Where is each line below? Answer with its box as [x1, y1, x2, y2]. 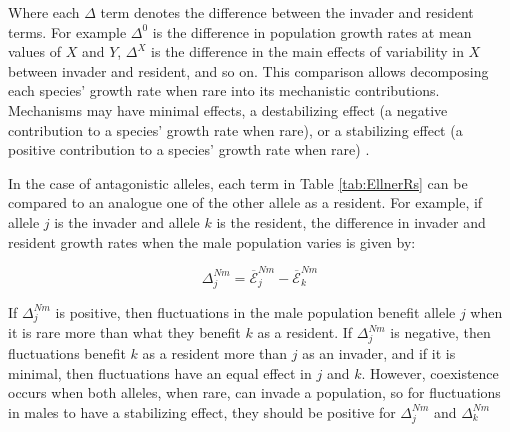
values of [8, 41, 61, 62]
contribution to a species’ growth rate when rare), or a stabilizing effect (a [8, 119, 463, 140]
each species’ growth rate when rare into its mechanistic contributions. [8, 80, 440, 101]
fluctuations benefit [8, 343, 126, 364]
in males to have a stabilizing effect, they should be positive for [8, 401, 396, 422]
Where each [8, 2, 80, 22]
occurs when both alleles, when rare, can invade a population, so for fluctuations [8, 382, 501, 403]
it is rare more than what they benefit [8, 322, 241, 343]
